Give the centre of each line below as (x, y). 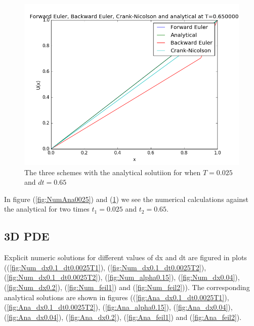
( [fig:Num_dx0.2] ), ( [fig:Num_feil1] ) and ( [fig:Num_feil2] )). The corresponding (127, 287)
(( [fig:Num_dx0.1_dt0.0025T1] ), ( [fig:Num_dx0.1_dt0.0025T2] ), (105, 267)
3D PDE (27, 236)
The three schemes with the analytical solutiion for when (113, 172)
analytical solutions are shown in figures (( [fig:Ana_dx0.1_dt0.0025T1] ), (117, 297)
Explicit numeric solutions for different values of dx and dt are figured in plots (125, 257)
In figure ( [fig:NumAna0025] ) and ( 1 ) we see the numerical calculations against (126, 199)
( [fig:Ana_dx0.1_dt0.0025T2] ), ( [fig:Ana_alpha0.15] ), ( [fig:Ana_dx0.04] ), (118, 307)
